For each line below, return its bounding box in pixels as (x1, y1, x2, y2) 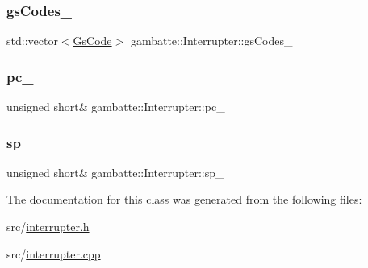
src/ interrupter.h (6, 218, 90, 235)
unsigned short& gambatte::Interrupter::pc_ (6, 98, 225, 115)
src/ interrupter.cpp (6, 245, 101, 262)
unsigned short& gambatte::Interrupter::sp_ (6, 163, 224, 180)
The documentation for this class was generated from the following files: (6, 191, 362, 208)
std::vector (6, 32, 58, 49)
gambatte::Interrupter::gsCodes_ (130, 32, 293, 49)
